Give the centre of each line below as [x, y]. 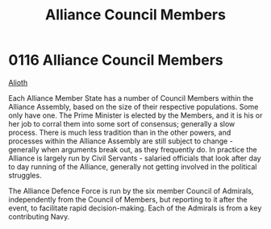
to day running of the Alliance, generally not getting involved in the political [133, 166]
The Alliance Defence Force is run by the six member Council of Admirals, [131, 190]
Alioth [18, 82]
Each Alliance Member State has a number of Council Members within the [131, 98]
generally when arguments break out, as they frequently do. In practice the [133, 149]
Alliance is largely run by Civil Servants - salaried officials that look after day [135, 158]
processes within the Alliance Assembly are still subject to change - [121, 141]
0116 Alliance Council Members [116, 60]
